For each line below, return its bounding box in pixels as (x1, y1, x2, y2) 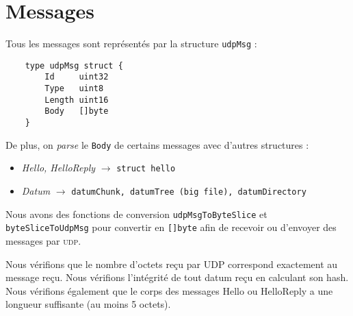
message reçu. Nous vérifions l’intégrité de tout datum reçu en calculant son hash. (5, 270, 349, 284)
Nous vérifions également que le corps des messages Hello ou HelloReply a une (5, 283, 333, 297)
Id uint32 (44, 72, 109, 82)
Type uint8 (44, 84, 104, 94)
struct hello (116, 164, 176, 174)
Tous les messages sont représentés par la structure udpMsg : (5, 36, 257, 51)
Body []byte (44, 106, 109, 117)
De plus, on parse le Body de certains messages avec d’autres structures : (5, 137, 309, 151)
